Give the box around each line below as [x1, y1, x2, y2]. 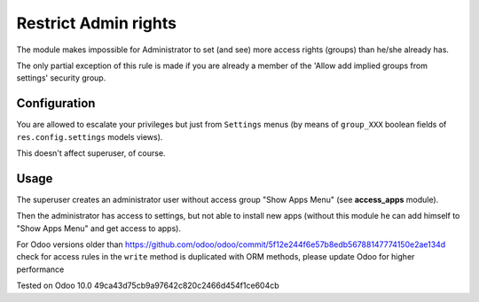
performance [16, 264, 65, 275]
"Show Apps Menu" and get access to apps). [16, 222, 182, 234]
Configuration [16, 96, 96, 111]
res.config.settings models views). [16, 131, 163, 142]
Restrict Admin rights [16, 13, 177, 33]
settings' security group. [16, 73, 106, 83]
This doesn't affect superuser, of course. [16, 148, 166, 159]
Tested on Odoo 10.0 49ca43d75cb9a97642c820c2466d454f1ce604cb [16, 280, 279, 291]
